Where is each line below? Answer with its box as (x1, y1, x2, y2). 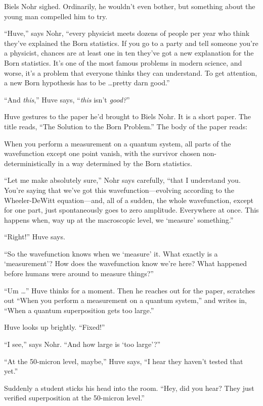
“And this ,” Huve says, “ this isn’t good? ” (4, 94, 130, 105)
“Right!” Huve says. (4, 231, 65, 242)
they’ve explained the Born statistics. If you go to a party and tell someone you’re (4, 37, 258, 48)
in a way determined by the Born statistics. (58, 158, 192, 168)
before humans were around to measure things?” (4, 268, 154, 279)
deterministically (4, 158, 56, 168)
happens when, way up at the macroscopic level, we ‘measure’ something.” (4, 214, 234, 225)
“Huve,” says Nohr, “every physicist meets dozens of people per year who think (4, 28, 250, 38)
